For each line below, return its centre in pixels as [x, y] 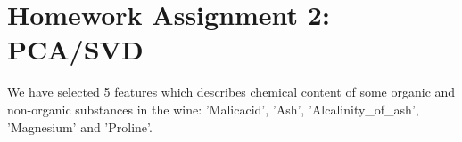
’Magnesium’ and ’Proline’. [80, 126]
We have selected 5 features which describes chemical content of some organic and [231, 92]
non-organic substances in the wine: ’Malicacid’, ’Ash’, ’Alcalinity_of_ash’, [213, 109]
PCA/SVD [75, 49]
